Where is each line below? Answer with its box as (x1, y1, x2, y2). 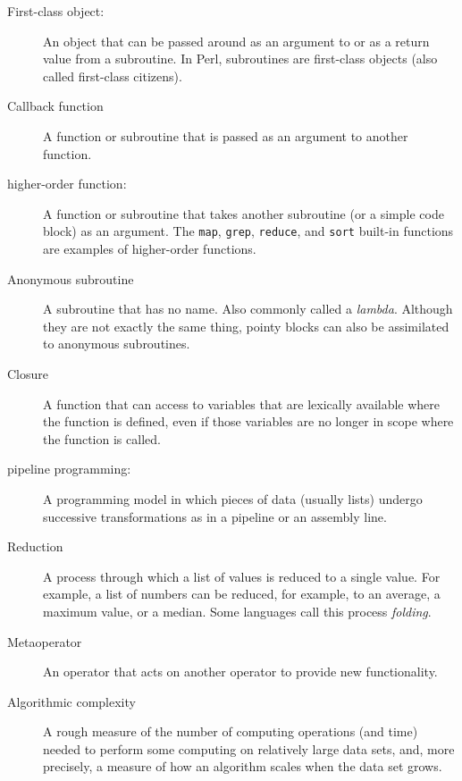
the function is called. (43, 429, 161, 448)
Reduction (7, 537, 63, 556)
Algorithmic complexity (7, 692, 136, 710)
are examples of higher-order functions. (43, 239, 256, 257)
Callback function (7, 97, 104, 115)
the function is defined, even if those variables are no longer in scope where (43, 412, 454, 431)
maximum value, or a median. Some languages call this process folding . (43, 601, 432, 620)
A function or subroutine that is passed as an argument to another (43, 126, 408, 145)
